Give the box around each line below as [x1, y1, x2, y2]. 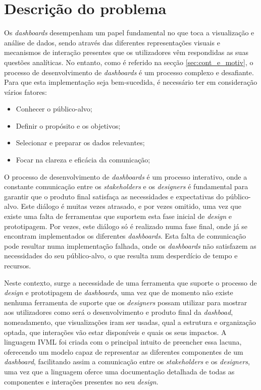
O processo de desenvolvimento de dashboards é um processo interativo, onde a [4, 171, 247, 182]
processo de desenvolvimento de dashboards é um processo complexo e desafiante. [4, 67, 254, 77]
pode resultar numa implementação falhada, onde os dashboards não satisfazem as [4, 240, 256, 251]
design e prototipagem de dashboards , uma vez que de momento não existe [4, 287, 233, 298]
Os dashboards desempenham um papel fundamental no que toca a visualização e [4, 27, 254, 38]
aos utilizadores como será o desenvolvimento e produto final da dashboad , [4, 307, 233, 317]
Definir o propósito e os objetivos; [16, 120, 121, 131]
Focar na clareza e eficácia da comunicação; [16, 154, 150, 165]
